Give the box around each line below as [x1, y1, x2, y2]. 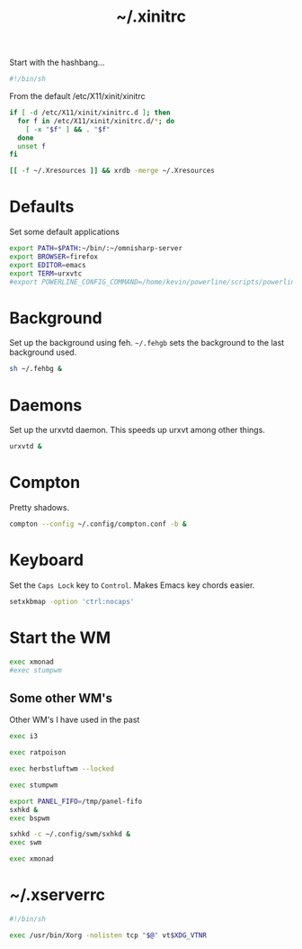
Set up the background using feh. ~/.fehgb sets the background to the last [9, 338, 285, 348]
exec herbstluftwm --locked [9, 764, 115, 773]
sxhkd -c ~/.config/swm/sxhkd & [9, 830, 130, 839]
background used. [9, 347, 77, 357]
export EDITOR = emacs [9, 260, 87, 269]
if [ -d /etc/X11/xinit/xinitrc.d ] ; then [9, 108, 171, 118]
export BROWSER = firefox [9, 252, 99, 261]
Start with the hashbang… [9, 57, 105, 68]
